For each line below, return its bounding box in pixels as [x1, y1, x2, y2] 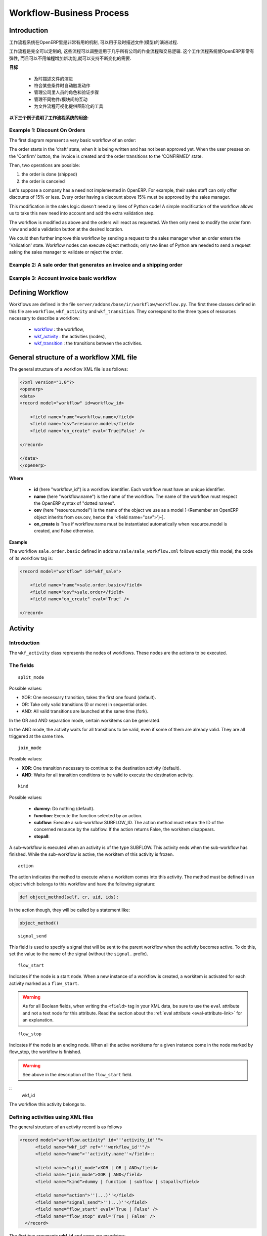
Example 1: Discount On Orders [9, 127, 86, 133]
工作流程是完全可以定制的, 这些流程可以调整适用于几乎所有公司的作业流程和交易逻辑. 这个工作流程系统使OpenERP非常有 [9, 48, 255, 54]
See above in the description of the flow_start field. [22, 1072, 133, 1078]
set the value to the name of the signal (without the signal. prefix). [9, 951, 148, 957]
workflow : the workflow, [34, 326, 84, 332]
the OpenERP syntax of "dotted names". [34, 500, 116, 506]
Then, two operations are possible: [9, 162, 80, 168]
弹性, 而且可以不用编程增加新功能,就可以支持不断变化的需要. [9, 55, 132, 61]
